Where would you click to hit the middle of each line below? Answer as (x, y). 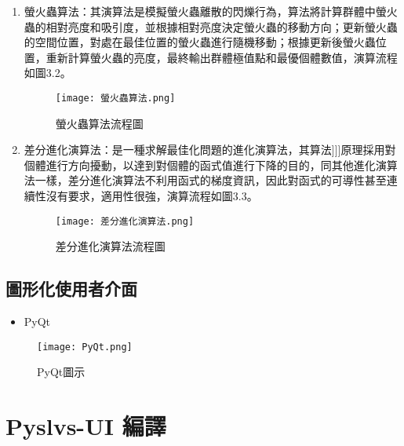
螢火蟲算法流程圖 (99, 123)
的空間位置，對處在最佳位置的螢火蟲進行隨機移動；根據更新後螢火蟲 (200, 42)
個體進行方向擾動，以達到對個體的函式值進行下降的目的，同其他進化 (200, 165)
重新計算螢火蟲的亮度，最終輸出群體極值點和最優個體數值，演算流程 (222, 57)
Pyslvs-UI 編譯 (86, 426)
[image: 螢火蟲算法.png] (115, 98)
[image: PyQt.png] (85, 347)
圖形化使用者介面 (71, 289)
